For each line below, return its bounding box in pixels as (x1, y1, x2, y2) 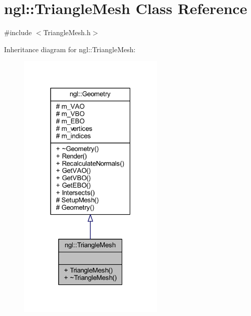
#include (4, 27, 32, 38)
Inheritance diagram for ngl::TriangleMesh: (4, 44, 136, 54)
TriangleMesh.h (43, 27, 91, 38)
